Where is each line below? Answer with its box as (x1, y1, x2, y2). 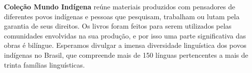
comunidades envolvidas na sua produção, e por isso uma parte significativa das (4, 30, 246, 40)
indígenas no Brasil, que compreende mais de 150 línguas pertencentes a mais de (4, 49, 249, 60)
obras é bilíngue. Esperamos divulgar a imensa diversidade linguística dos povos (4, 40, 247, 50)
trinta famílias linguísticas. (4, 59, 85, 70)
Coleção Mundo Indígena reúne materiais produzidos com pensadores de (4, 1, 235, 11)
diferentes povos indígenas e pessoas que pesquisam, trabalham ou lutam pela (4, 11, 240, 21)
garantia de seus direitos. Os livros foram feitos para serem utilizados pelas (4, 21, 232, 31)
